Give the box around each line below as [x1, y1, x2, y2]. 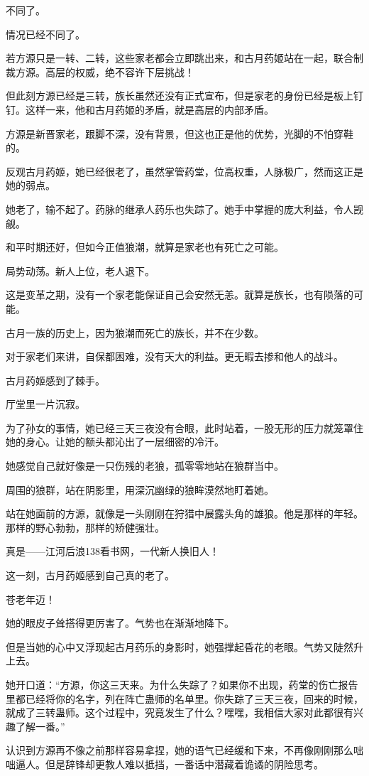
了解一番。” [15, 718, 65, 733]
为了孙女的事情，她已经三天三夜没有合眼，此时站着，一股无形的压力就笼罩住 [6, 420, 363, 435]
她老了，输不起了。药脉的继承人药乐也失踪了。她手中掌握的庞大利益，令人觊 [6, 201, 363, 216]
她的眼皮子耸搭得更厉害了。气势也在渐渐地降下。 [6, 615, 234, 630]
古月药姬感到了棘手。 [6, 372, 105, 387]
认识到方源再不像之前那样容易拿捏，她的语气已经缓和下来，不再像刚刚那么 [6, 743, 353, 758]
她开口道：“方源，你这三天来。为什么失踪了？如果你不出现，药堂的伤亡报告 [6, 677, 358, 691]
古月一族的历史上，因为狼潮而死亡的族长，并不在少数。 [6, 325, 264, 340]
